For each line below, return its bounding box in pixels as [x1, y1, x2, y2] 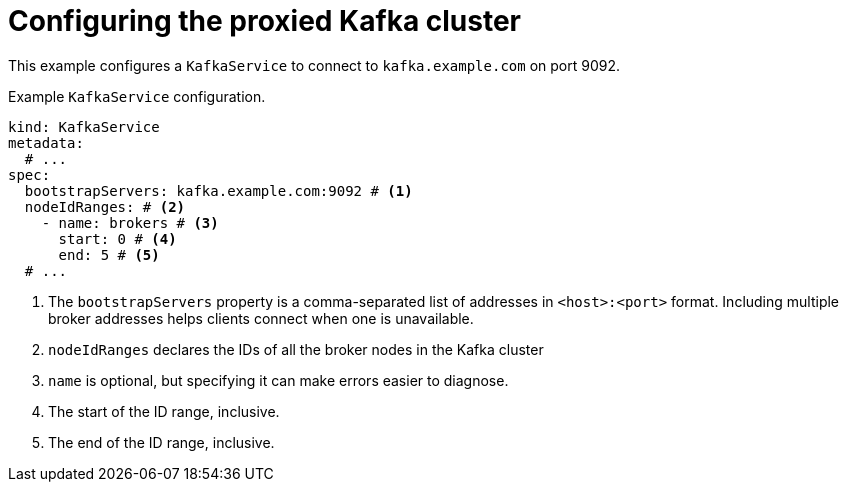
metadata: [8, 134, 84, 151]
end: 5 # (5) [58, 246, 160, 263]
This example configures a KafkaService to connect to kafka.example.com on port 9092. [8, 56, 620, 74]
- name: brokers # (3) [41, 214, 219, 231]
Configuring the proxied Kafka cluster [8, 4, 522, 38]
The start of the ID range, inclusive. [48, 402, 280, 420]
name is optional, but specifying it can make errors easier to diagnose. [48, 371, 509, 389]
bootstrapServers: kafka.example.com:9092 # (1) [24, 182, 413, 199]
